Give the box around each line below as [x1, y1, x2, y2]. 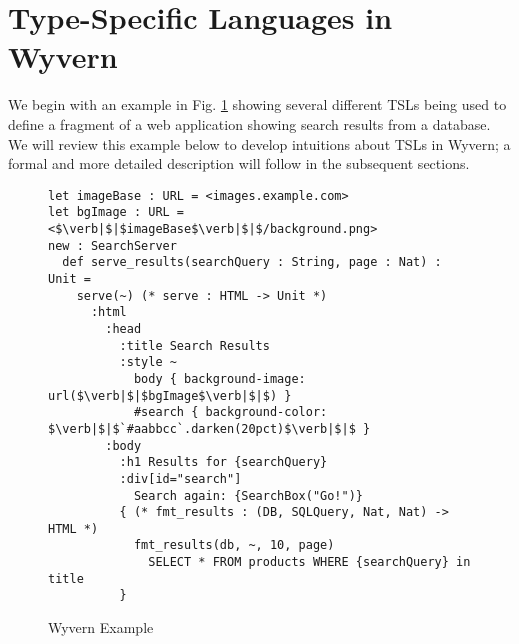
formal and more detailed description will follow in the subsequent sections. [8, 153, 470, 174]
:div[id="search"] [119, 471, 242, 486]
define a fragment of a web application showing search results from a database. [8, 113, 491, 134]
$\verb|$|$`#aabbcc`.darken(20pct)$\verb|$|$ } [48, 421, 371, 436]
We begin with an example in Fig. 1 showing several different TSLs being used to [8, 94, 507, 115]
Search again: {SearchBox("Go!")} [133, 488, 363, 503]
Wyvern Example [48, 617, 154, 638]
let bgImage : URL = [48, 205, 185, 220]
